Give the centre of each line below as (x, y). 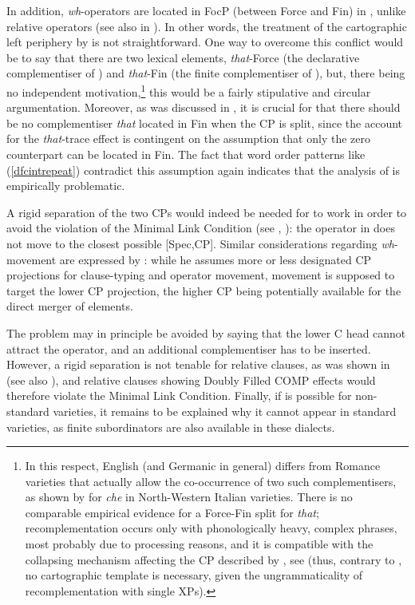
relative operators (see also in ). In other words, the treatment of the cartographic (207, 26)
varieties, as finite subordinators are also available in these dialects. (171, 427)
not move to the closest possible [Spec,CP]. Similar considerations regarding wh (200, 243)
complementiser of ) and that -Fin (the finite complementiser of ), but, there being (206, 73)
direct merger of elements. (70, 306)
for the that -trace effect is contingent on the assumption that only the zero (188, 138)
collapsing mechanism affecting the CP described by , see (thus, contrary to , (213, 559)
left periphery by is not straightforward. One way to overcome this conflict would (205, 42)
